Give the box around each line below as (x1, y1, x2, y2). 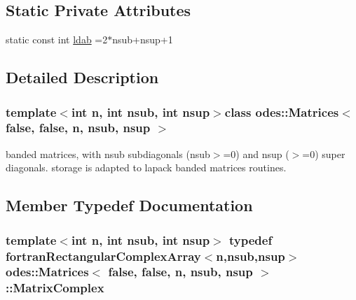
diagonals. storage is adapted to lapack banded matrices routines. (6, 160, 287, 175)
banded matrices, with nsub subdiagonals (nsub (6, 146, 210, 161)
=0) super (302, 146, 345, 161)
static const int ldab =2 (6, 32, 108, 47)
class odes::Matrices (224, 103, 339, 120)
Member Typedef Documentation (6, 194, 253, 216)
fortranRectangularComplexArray (6, 247, 201, 264)
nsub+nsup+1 (112, 32, 173, 47)
